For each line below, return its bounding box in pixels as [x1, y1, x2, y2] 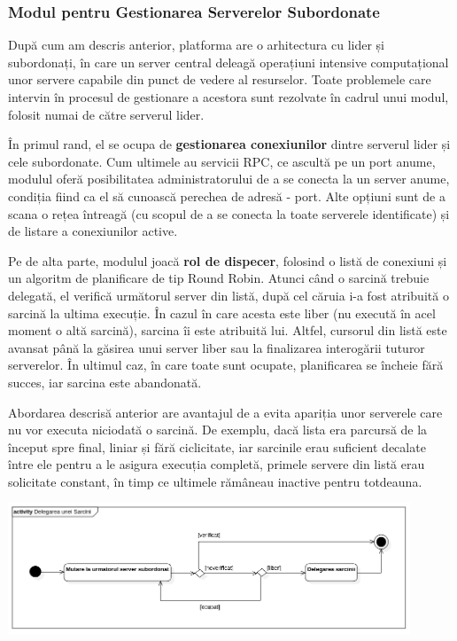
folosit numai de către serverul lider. [8, 105, 205, 123]
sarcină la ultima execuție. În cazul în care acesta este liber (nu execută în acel [8, 303, 436, 322]
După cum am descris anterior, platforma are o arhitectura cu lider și [8, 35, 385, 54]
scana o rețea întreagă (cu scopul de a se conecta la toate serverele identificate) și [8, 204, 450, 223]
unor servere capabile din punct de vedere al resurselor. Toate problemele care [8, 70, 431, 89]
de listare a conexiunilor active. [8, 222, 178, 240]
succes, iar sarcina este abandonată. [8, 372, 202, 391]
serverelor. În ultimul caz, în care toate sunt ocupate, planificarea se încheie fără [8, 356, 444, 374]
